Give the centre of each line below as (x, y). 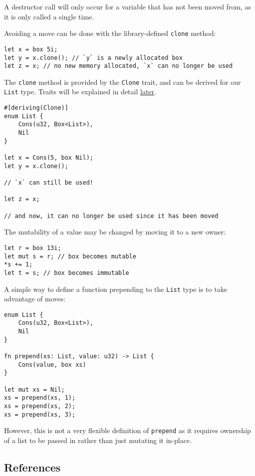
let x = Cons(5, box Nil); (49, 158)
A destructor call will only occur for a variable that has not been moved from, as (128, 6)
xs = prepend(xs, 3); (40, 414)
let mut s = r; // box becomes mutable (70, 256)
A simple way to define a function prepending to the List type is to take (116, 289)
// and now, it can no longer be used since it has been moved (111, 216)
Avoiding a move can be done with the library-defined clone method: (110, 33)
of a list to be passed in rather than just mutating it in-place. (98, 440)
